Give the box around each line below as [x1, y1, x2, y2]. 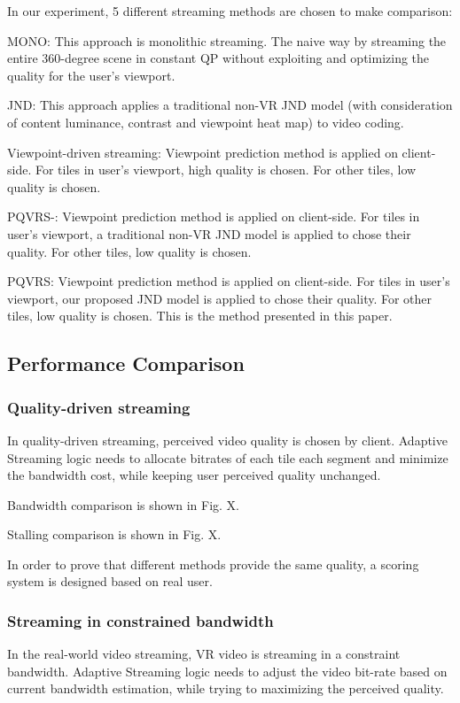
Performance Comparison [7, 350, 245, 377]
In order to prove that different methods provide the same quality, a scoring [7, 554, 419, 573]
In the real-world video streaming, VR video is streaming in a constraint [7, 645, 401, 663]
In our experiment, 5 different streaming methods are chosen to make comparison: [7, 2, 453, 19]
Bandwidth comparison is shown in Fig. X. [7, 495, 240, 514]
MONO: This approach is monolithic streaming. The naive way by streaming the [7, 31, 447, 50]
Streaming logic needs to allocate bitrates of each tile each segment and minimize [7, 448, 448, 467]
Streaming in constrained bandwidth [7, 609, 274, 631]
